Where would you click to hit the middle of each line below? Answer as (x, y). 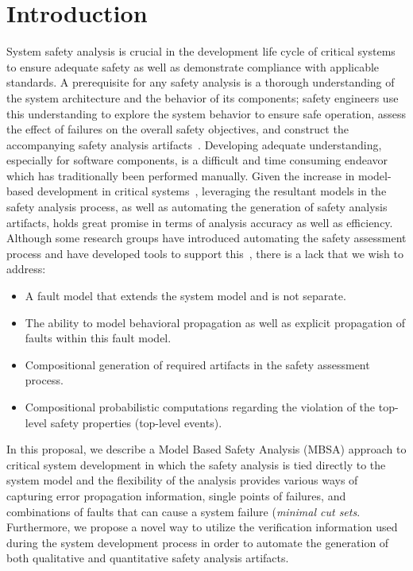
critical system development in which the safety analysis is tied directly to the (196, 464)
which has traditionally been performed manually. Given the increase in (181, 175)
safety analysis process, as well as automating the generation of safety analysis (197, 207)
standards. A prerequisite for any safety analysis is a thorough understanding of (201, 82)
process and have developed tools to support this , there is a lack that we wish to (205, 253)
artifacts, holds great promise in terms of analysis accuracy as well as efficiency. (200, 222)
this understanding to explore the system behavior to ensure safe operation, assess (206, 113)
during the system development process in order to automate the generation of (198, 542)
